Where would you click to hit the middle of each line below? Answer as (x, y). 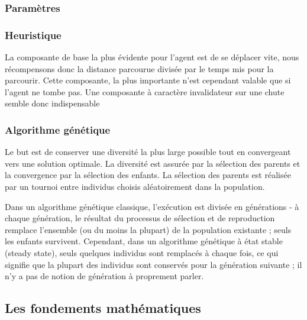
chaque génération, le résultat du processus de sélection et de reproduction (140, 218)
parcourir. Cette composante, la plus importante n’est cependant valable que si (148, 80)
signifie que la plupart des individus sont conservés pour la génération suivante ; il (153, 264)
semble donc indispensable (52, 103)
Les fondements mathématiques (103, 308)
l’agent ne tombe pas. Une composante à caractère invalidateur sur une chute (145, 91)
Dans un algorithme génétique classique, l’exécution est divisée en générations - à (152, 206)
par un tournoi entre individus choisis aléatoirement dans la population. (135, 187)
